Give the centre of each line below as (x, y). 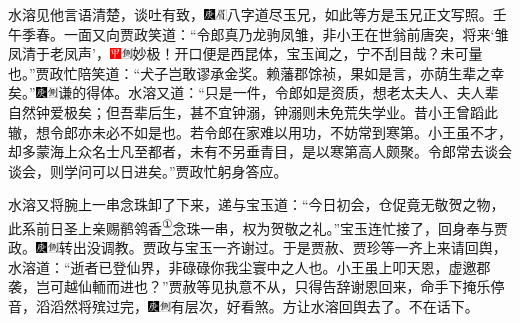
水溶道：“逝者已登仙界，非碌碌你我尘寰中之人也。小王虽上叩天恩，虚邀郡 (249, 266)
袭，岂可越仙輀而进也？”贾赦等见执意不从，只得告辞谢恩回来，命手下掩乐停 (256, 286)
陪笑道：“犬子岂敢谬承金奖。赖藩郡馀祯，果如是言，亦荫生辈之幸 (291, 72)
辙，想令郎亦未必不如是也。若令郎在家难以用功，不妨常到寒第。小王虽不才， (260, 131)
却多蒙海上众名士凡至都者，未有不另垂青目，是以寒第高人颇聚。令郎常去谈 (253, 151)
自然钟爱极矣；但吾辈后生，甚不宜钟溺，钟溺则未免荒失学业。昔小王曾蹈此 (253, 111)
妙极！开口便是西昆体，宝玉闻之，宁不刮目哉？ (286, 53)
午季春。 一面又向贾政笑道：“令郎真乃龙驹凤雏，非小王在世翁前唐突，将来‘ (251, 33)
